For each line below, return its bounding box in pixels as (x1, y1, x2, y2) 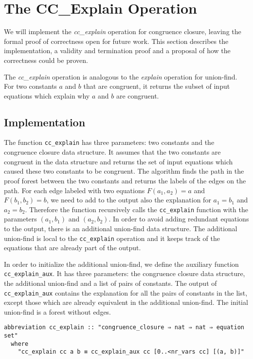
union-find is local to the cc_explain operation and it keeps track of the (4, 233, 220, 243)
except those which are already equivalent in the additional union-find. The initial (4, 297, 248, 307)
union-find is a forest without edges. (4, 306, 111, 317)
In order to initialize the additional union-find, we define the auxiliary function (4, 259, 239, 269)
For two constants (4, 81, 57, 91)
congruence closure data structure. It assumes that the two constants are (4, 147, 221, 157)
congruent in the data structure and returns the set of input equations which (4, 156, 233, 166)
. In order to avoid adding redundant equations (108, 214, 249, 224)
